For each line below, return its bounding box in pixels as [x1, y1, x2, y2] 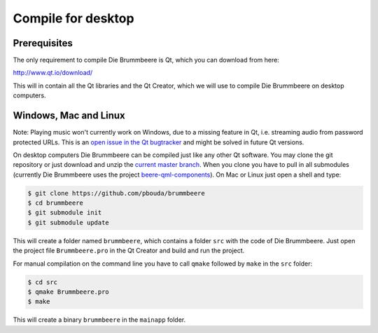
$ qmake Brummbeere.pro [27, 288, 110, 296]
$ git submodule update [27, 218, 110, 226]
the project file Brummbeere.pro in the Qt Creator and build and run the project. [13, 246, 245, 255]
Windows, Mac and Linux [13, 109, 125, 122]
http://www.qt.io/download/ [13, 69, 93, 77]
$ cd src [27, 278, 58, 286]
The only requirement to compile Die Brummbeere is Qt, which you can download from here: [13, 56, 279, 64]
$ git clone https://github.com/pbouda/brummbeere [27, 189, 206, 197]
